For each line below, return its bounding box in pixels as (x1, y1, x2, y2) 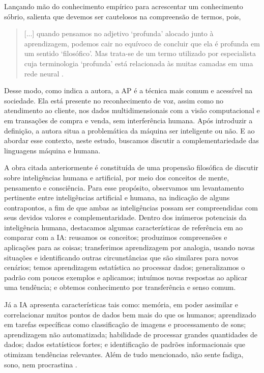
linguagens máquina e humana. (4, 145, 101, 155)
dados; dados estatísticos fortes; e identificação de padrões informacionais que (4, 339, 245, 350)
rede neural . (24, 68, 64, 78)
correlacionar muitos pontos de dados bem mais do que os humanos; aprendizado (4, 309, 256, 319)
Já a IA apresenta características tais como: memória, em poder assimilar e (4, 299, 239, 310)
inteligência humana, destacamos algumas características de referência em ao (4, 222, 243, 232)
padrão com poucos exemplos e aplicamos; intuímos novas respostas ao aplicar (4, 272, 248, 282)
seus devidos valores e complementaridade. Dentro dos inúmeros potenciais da (4, 212, 247, 223)
